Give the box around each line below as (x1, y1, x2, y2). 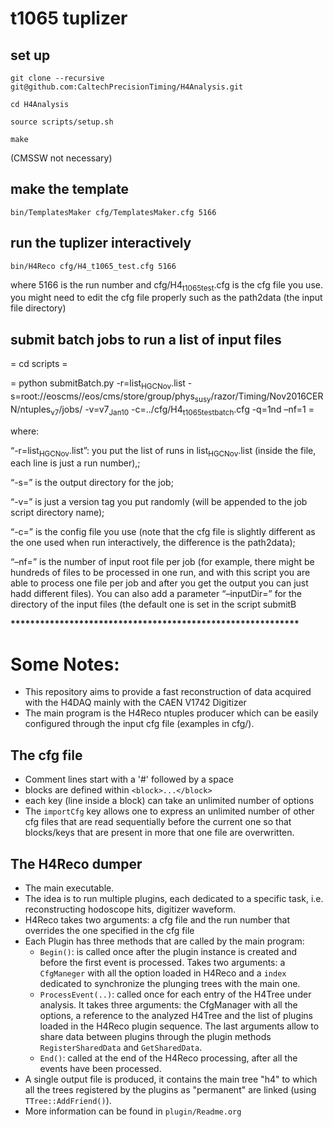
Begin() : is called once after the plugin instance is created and (39, 945, 298, 957)
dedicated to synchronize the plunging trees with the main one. (39, 977, 301, 989)
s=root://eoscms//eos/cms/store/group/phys (10, 390, 195, 402)
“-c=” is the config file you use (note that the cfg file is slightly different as (10, 526, 316, 538)
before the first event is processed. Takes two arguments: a (39, 956, 286, 968)
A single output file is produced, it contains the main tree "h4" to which (24, 1073, 318, 1085)
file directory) (10, 302, 67, 314)
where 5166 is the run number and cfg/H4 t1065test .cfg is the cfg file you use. (10, 278, 323, 293)
